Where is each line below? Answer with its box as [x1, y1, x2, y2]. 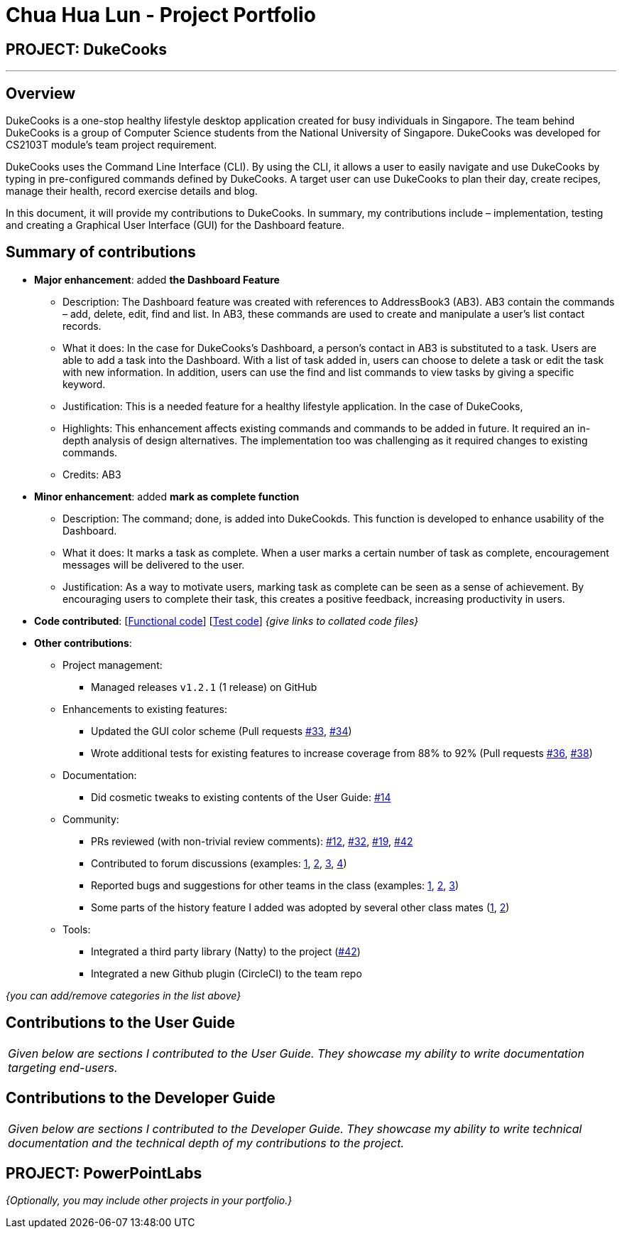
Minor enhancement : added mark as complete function [34, 490, 300, 503]
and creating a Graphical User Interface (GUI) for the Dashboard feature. [6, 219, 345, 232]
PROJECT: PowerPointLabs [6, 1164, 202, 1182]
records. [62, 319, 102, 332]
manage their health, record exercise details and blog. [6, 185, 258, 198]
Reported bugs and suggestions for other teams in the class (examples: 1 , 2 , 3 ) [91, 879, 459, 891]
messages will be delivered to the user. [62, 558, 245, 571]
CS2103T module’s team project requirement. [6, 139, 217, 151]
